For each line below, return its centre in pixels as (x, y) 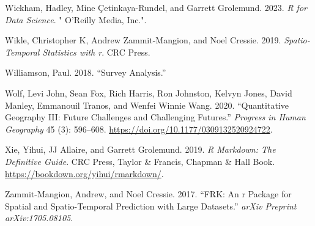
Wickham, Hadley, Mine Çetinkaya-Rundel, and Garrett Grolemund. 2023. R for (156, 7)
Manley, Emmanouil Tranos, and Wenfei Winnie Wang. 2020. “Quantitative (147, 105)
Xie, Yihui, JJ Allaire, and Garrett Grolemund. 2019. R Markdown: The (140, 149)
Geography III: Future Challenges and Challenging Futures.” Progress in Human (155, 117)
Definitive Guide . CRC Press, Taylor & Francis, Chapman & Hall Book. (140, 161)
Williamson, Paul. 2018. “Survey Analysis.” (86, 72)
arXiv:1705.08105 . (39, 218)
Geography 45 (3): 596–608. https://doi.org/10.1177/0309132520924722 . (139, 129)
